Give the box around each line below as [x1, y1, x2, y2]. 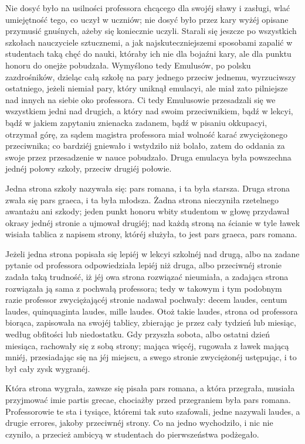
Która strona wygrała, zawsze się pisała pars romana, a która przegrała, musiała [5, 382, 295, 394]
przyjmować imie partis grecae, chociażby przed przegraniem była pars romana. [5, 394, 291, 405]
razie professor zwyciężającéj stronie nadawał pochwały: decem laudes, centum [5, 293, 287, 306]
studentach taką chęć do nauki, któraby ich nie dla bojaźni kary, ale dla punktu [5, 47, 292, 60]
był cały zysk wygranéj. [5, 362, 90, 374]
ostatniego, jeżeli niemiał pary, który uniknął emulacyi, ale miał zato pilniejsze [5, 82, 288, 94]
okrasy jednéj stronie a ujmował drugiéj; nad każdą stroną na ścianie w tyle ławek [5, 216, 300, 228]
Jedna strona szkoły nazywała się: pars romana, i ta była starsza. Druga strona [5, 182, 290, 194]
